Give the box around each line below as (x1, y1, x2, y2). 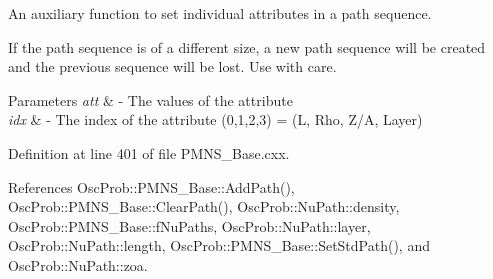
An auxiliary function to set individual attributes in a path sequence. (8, 3, 432, 23)
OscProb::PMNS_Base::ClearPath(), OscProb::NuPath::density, (8, 196, 400, 217)
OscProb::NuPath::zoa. (8, 254, 148, 275)
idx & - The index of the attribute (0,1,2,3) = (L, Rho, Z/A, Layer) (8, 109, 423, 130)
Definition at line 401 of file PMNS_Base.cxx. (8, 142, 290, 163)
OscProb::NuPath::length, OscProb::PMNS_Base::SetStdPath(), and (8, 235, 430, 256)
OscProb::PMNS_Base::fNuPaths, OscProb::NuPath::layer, (8, 215, 371, 236)
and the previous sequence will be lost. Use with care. (8, 56, 337, 77)
